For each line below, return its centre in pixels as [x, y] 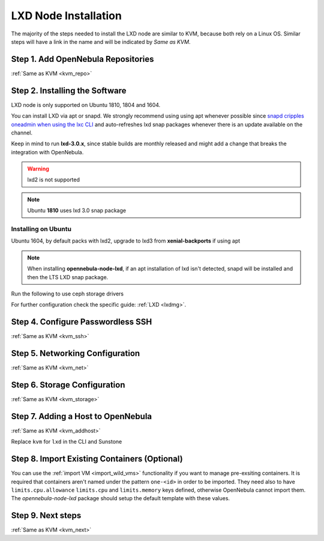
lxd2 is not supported [54, 180]
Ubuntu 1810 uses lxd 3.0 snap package [76, 211]
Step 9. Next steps [46, 515]
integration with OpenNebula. [47, 152]
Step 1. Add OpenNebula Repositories [82, 59]
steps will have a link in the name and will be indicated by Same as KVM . [101, 41]
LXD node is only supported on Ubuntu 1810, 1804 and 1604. [86, 104]
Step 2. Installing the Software [69, 90]
